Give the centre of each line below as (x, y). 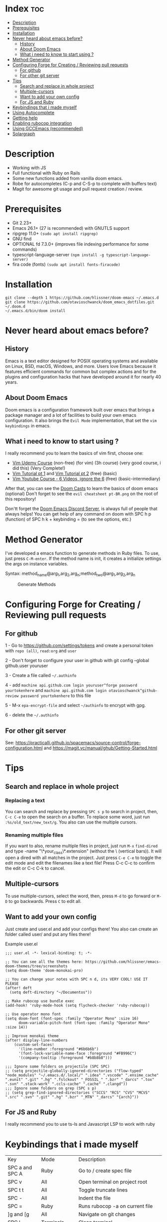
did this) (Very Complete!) (39, 468)
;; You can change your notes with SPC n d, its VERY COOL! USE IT (77, 979)
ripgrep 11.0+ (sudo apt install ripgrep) (55, 233)
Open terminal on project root (113, 1182)
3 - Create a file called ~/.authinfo (41, 676)
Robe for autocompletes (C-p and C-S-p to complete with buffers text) (84, 183)
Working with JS (29, 168)
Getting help (25, 118)
